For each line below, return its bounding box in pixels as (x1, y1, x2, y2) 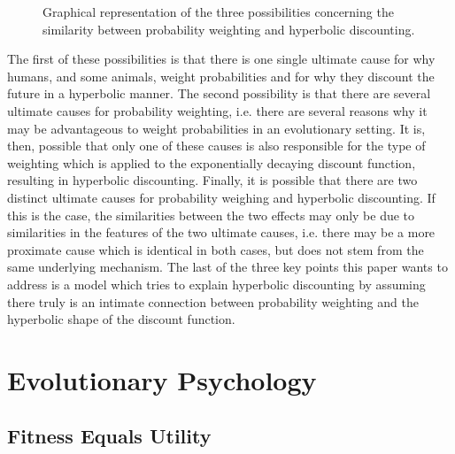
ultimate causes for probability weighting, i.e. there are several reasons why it (7, 101, 428, 119)
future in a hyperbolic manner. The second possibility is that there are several (7, 84, 431, 103)
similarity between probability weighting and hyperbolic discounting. (42, 19, 415, 38)
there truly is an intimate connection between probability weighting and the (7, 292, 419, 311)
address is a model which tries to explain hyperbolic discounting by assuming (7, 274, 426, 293)
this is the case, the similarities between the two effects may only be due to (7, 205, 415, 224)
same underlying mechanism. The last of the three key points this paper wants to (7, 258, 448, 276)
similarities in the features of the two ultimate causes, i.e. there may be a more (7, 223, 436, 242)
